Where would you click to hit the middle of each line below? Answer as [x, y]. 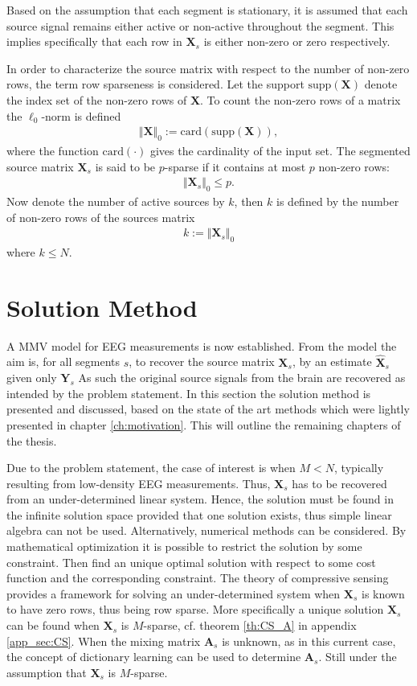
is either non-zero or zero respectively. [297, 41]
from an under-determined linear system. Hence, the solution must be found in [200, 499]
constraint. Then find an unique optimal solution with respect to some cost [191, 562]
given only [32, 378]
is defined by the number [338, 201]
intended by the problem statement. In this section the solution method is [189, 393]
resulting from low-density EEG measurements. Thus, [139, 483]
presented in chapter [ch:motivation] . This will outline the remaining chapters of [204, 424]
